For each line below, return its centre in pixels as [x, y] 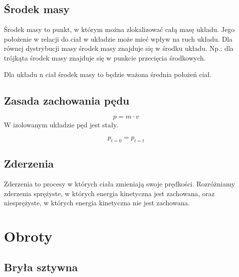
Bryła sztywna [41, 267]
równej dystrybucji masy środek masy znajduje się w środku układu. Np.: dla [119, 48]
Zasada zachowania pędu [67, 100]
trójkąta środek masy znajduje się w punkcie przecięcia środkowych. [105, 57]
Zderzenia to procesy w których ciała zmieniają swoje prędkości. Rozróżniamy [119, 183]
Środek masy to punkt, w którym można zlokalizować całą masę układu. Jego [119, 29]
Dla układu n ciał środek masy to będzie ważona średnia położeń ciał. [108, 74]
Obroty [28, 236]
